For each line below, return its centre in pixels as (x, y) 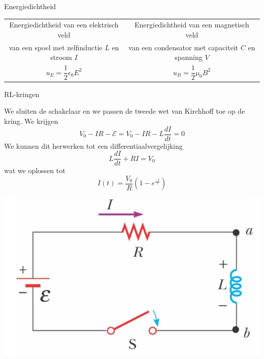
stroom (61, 57)
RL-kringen (22, 94)
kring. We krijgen (31, 121)
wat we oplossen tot (35, 170)
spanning (189, 57)
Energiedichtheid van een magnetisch (192, 25)
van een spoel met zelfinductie (56, 47)
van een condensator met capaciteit (184, 47)
